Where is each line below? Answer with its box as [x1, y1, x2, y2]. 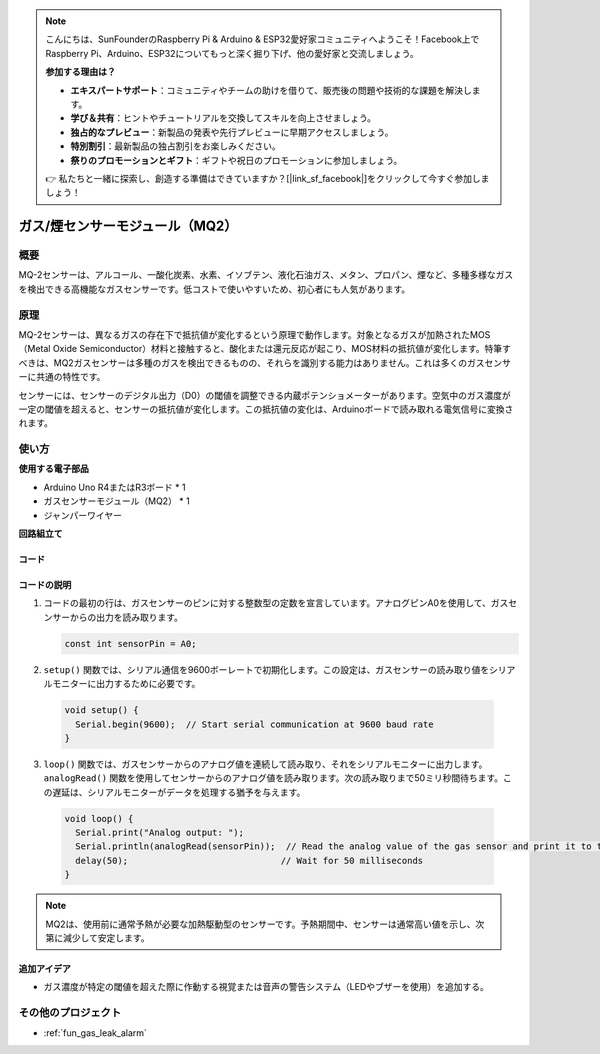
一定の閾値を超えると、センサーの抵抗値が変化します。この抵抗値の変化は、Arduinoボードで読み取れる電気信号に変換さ [18, 403, 514, 415]
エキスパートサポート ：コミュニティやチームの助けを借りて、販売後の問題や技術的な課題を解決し [70, 84, 472, 96]
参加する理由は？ [45, 66, 116, 78]
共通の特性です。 [35, 371, 106, 383]
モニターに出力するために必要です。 [51, 678, 201, 690]
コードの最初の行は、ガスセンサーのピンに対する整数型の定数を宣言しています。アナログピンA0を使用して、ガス [43, 597, 509, 609]
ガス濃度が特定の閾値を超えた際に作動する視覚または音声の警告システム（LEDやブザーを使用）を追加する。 [43, 981, 490, 993]
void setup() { [64, 705, 139, 716]
